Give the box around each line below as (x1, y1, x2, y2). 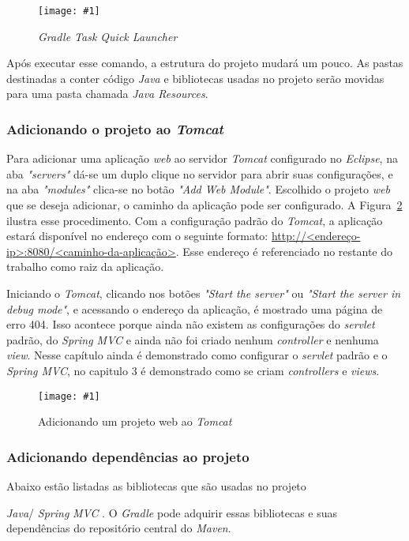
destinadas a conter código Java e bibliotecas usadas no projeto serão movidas (6, 70, 385, 86)
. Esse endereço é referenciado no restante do (175, 242, 393, 259)
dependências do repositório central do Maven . (6, 520, 231, 536)
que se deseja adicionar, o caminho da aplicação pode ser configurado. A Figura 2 (6, 197, 403, 213)
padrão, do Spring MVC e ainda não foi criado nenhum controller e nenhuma (6, 331, 379, 348)
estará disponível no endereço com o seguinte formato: (6, 227, 268, 244)
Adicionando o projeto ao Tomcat (6, 118, 223, 138)
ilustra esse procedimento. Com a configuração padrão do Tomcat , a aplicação (6, 212, 383, 228)
